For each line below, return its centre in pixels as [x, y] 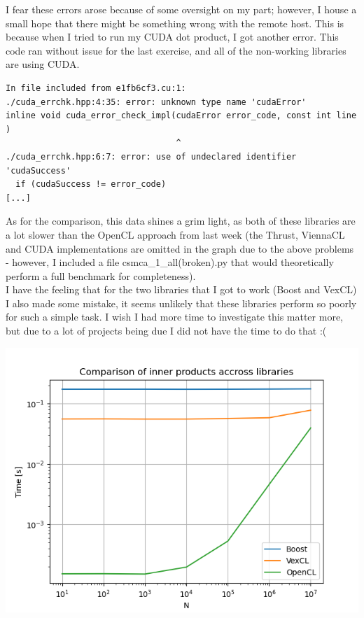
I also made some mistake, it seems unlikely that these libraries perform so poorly [181, 303]
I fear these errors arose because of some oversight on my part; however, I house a [181, 9]
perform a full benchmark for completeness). [101, 275]
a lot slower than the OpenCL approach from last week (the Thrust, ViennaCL [175, 234]
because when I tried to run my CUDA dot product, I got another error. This [172, 37]
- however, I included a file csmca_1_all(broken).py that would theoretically [170, 262]
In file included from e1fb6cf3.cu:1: [96, 88]
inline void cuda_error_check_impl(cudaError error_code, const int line [181, 116]
